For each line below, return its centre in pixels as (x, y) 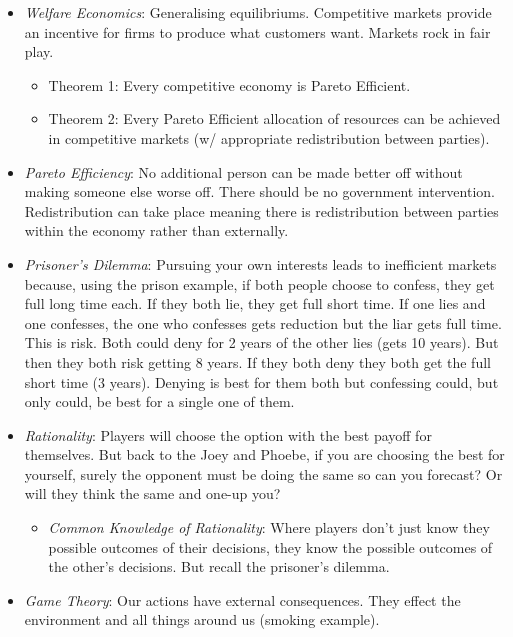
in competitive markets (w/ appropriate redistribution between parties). (269, 137)
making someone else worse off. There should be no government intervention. (259, 191)
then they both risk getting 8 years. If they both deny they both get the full (257, 361)
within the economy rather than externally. (156, 230)
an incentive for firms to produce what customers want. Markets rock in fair (257, 31)
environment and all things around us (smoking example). (202, 619)
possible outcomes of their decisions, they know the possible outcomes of (270, 546)
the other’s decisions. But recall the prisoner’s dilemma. (219, 566)
